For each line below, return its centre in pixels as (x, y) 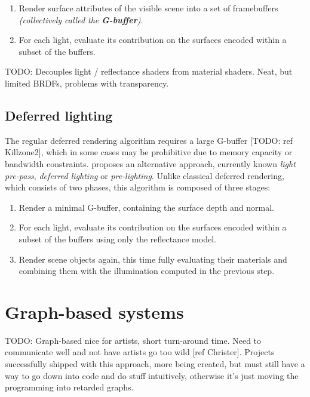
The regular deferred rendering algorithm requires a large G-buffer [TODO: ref (149, 140)
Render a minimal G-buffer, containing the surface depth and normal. (146, 207)
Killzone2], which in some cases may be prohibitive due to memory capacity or (149, 152)
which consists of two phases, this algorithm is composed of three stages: (138, 187)
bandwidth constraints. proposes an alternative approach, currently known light (150, 163)
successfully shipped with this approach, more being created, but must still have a (155, 364)
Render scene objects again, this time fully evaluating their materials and (153, 259)
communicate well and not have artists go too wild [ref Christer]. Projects (140, 352)
